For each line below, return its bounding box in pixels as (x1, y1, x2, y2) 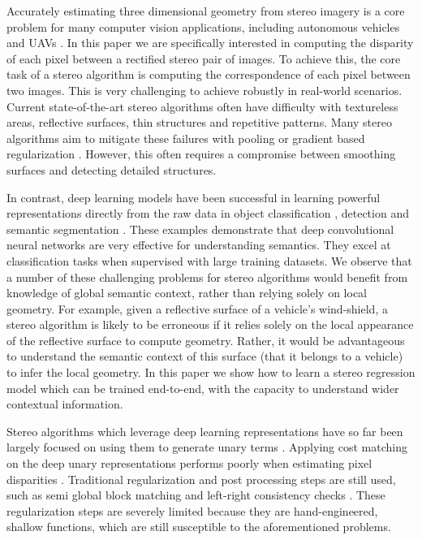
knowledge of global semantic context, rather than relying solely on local (6, 284, 367, 301)
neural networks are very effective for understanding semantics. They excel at (6, 236, 391, 253)
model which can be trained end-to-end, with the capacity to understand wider (6, 379, 399, 396)
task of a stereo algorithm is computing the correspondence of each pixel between (6, 66, 411, 83)
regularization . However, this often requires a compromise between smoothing (6, 145, 396, 162)
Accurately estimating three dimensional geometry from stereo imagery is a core (6, 2, 405, 19)
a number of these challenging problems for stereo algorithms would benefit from (6, 268, 408, 285)
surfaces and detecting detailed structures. (6, 161, 217, 178)
